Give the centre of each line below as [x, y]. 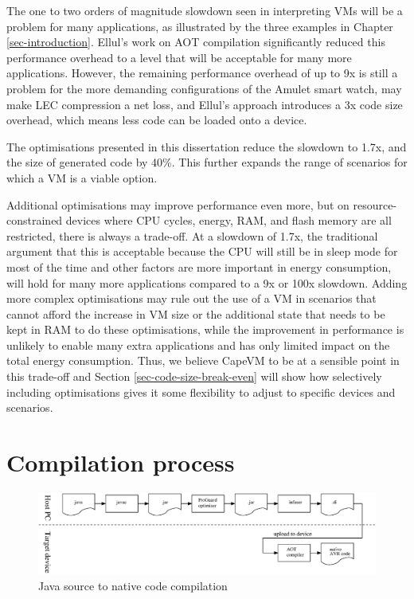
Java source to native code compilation [133, 585]
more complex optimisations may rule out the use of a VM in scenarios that [191, 298]
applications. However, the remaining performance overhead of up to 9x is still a [202, 73]
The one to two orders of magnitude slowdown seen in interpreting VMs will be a [205, 10]
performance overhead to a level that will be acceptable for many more [179, 57]
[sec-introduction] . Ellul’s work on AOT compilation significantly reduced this [196, 42]
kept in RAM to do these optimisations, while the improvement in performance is [205, 329]
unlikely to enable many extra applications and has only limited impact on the [198, 345]
